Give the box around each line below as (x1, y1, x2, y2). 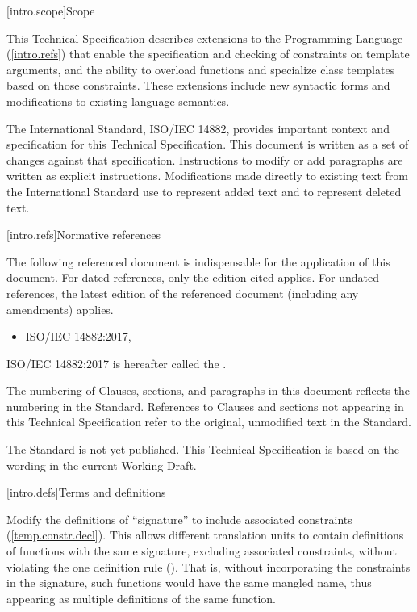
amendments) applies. (6, 300, 114, 317)
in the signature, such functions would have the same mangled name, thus (6, 574, 372, 591)
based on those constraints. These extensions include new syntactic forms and (6, 77, 390, 94)
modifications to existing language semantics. (6, 92, 230, 109)
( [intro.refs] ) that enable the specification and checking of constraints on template (6, 45, 410, 62)
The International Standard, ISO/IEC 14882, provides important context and (6, 119, 390, 136)
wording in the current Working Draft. (6, 456, 197, 473)
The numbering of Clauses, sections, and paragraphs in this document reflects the (6, 382, 411, 399)
